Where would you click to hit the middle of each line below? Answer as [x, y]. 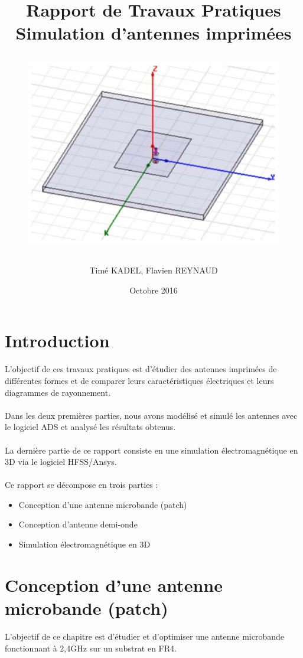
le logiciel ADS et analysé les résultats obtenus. [90, 427]
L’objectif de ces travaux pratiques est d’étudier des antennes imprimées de [141, 369]
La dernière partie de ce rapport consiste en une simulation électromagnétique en [151, 450]
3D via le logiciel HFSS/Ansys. [61, 462]
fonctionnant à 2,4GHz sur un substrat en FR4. [91, 648]
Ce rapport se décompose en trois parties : [82, 485]
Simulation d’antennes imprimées [154, 33]
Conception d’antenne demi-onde [78, 524]
